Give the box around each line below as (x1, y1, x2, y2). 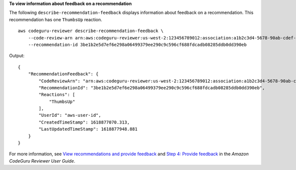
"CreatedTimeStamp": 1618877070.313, (38, 119, 130, 125)
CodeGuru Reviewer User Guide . (9, 158, 75, 164)
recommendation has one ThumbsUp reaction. (9, 16, 103, 22)
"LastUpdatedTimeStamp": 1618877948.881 (38, 126, 138, 132)
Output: (9, 53, 25, 59)
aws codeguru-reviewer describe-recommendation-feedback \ (18, 28, 164, 34)
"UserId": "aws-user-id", (38, 112, 101, 118)
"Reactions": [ (38, 92, 75, 98)
